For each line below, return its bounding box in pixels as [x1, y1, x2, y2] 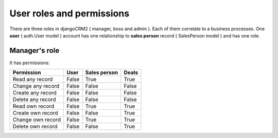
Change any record [12, 83, 60, 90]
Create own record [12, 109, 59, 116]
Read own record [12, 103, 55, 110]
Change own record [12, 116, 61, 123]
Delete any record [12, 96, 56, 103]
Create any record [12, 89, 57, 96]
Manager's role [9, 46, 60, 55]
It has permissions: [9, 60, 50, 66]
